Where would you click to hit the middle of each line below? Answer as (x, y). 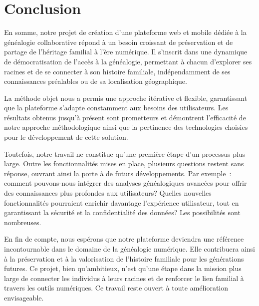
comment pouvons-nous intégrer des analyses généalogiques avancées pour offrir (126, 183)
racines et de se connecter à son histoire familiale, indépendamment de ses (117, 71)
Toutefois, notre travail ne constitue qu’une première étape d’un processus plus (125, 153)
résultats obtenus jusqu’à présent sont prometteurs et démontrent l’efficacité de (125, 117)
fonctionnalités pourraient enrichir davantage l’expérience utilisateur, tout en (122, 202)
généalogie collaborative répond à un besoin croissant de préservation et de (119, 42)
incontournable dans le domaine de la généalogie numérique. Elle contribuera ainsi (129, 249)
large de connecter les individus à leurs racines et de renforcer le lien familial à (124, 278)
